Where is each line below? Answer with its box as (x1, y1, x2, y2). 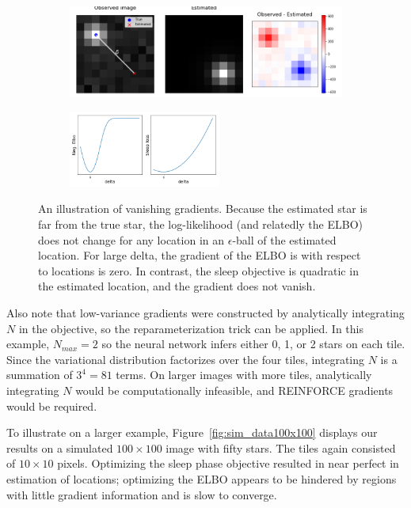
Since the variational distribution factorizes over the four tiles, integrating (6, 351, 365, 367)
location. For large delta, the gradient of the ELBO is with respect (38, 247, 361, 263)
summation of (6, 366, 73, 383)
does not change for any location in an (38, 231, 225, 248)
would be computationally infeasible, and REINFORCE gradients (75, 381, 394, 398)
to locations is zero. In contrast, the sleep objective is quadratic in (38, 262, 359, 279)
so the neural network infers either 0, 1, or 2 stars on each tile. (101, 336, 405, 352)
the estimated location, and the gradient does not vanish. (38, 278, 316, 294)
